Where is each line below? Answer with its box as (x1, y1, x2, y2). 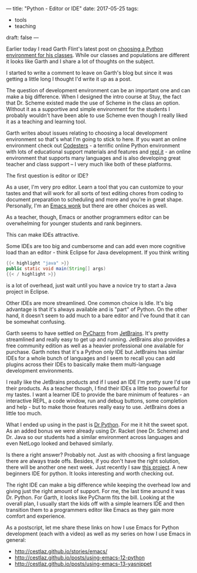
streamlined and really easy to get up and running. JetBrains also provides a (6, 336, 190, 343)
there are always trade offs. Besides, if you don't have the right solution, (6, 457, 181, 464)
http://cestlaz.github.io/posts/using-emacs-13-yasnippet (14, 560, 152, 567)
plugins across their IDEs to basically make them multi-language (6, 361, 161, 368)
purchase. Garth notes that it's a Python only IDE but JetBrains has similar (6, 348, 185, 355)
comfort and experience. (6, 512, 66, 520)
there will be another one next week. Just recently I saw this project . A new (6, 464, 188, 471)
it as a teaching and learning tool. (6, 118, 87, 125)
